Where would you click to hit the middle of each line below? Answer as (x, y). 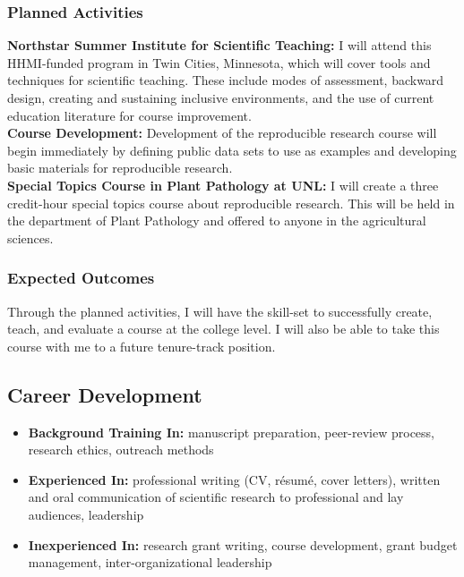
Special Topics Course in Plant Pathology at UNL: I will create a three (223, 185)
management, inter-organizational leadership (150, 562)
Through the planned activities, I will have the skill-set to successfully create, (220, 311)
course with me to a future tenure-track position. (142, 346)
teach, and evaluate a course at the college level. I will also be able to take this (223, 329)
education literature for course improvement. (129, 115)
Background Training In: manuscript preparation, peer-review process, (231, 432)
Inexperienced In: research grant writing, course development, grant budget (243, 544)
